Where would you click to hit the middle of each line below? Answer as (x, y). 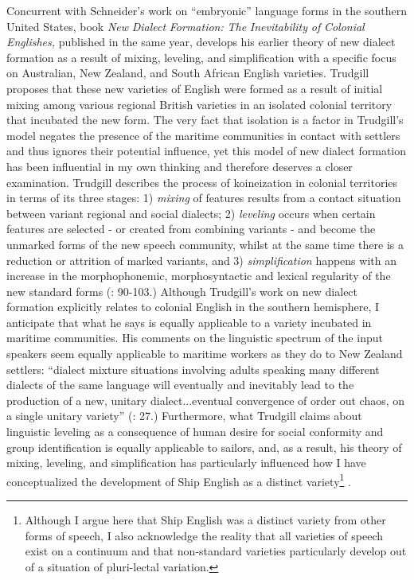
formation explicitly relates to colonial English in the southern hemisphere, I (193, 307)
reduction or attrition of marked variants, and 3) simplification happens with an (201, 260)
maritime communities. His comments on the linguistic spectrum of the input (195, 338)
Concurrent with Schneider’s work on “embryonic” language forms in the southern (207, 10)
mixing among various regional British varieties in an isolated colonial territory (199, 104)
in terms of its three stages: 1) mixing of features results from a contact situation (204, 198)
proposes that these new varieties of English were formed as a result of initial (195, 88)
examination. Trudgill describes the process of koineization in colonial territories (202, 182)
